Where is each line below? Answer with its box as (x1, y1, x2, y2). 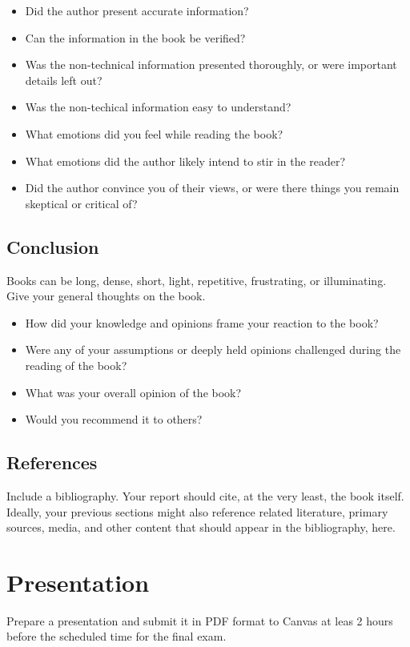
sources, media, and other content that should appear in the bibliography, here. (6, 519, 396, 536)
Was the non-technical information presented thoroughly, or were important (25, 56, 397, 73)
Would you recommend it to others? (25, 411, 203, 428)
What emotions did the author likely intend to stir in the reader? (25, 152, 346, 169)
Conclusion (6, 234, 99, 259)
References (6, 450, 98, 475)
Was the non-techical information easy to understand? (25, 98, 291, 115)
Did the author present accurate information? (25, 2, 249, 18)
